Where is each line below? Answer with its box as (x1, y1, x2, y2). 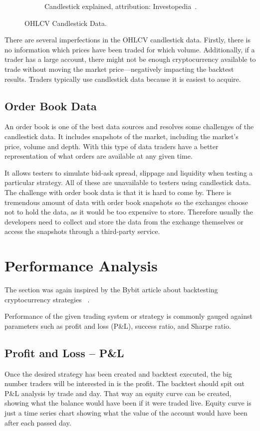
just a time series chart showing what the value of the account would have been (4, 407, 248, 418)
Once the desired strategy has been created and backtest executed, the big (4, 368, 232, 379)
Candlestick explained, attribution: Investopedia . (44, 1, 197, 11)
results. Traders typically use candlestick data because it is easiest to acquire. (4, 73, 241, 84)
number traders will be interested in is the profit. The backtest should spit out (4, 378, 245, 389)
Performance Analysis (4, 255, 158, 276)
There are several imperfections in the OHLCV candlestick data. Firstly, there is (4, 34, 251, 45)
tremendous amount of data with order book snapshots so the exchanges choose (4, 197, 248, 207)
